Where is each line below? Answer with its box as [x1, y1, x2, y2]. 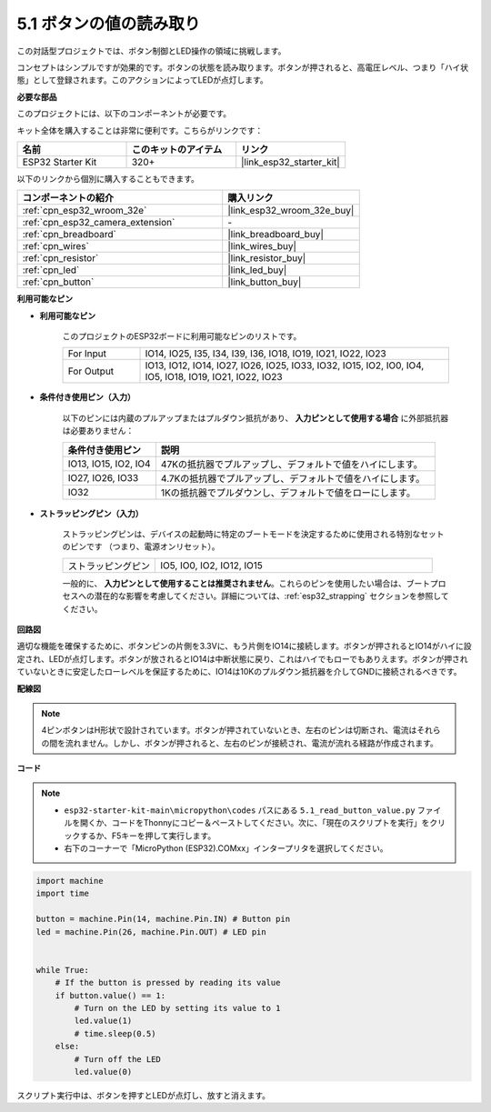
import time [35, 888, 90, 899]
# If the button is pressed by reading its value [55, 977, 281, 988]
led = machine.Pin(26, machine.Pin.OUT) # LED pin [35, 927, 267, 937]
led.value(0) [74, 1067, 133, 1077]
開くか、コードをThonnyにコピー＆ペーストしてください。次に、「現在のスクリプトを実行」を [79, 817, 430, 828]
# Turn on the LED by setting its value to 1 [74, 1003, 281, 1013]
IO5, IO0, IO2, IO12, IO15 [160, 559, 264, 572]
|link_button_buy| [227, 275, 302, 288]
